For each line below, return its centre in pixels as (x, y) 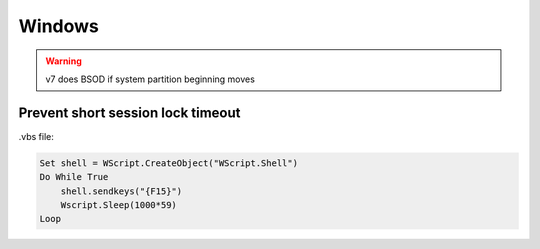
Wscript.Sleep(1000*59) (118, 205)
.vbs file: (36, 136)
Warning (63, 61)
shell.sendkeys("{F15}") (121, 191)
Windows (58, 26)
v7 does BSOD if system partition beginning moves (150, 79)
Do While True (74, 177)
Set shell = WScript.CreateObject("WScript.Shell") (169, 163)
